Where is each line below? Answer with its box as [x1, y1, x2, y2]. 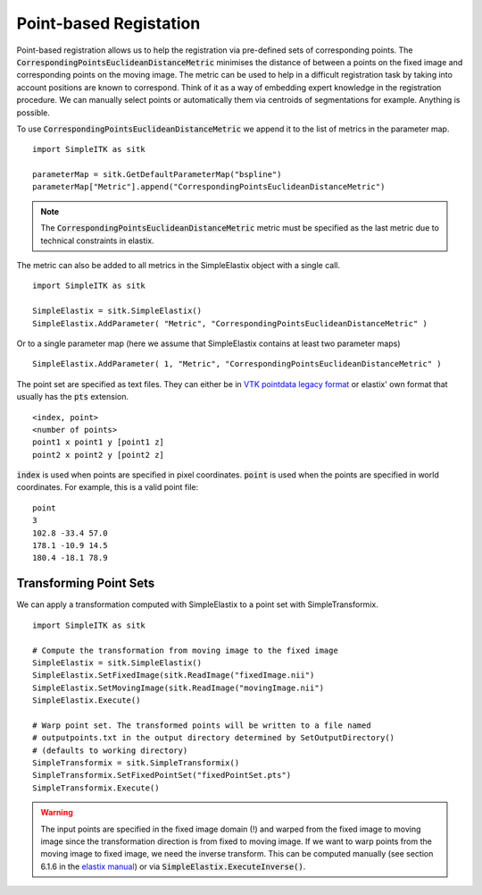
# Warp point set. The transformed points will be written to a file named [32, 720, 371, 730]
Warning [40, 807, 73, 818]
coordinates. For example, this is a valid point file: [16, 482, 199, 493]
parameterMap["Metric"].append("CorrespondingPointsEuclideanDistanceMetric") [32, 182, 386, 192]
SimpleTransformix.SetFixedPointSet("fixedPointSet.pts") [32, 770, 292, 781]
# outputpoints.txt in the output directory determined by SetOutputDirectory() [32, 733, 395, 743]
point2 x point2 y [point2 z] [32, 450, 165, 460]
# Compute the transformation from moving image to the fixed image [32, 645, 338, 655]
